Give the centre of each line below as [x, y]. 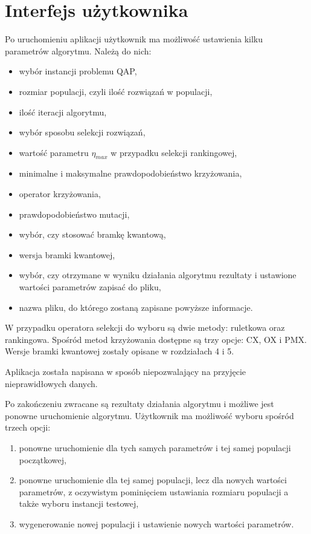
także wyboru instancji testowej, [79, 503]
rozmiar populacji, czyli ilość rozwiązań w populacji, [116, 91]
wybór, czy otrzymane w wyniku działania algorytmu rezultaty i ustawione [158, 275]
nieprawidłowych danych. [51, 383]
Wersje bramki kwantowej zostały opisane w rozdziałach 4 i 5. [120, 351]
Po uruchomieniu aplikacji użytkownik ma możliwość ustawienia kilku [134, 39]
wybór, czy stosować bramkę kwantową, [92, 234]
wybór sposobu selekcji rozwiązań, [82, 132]
